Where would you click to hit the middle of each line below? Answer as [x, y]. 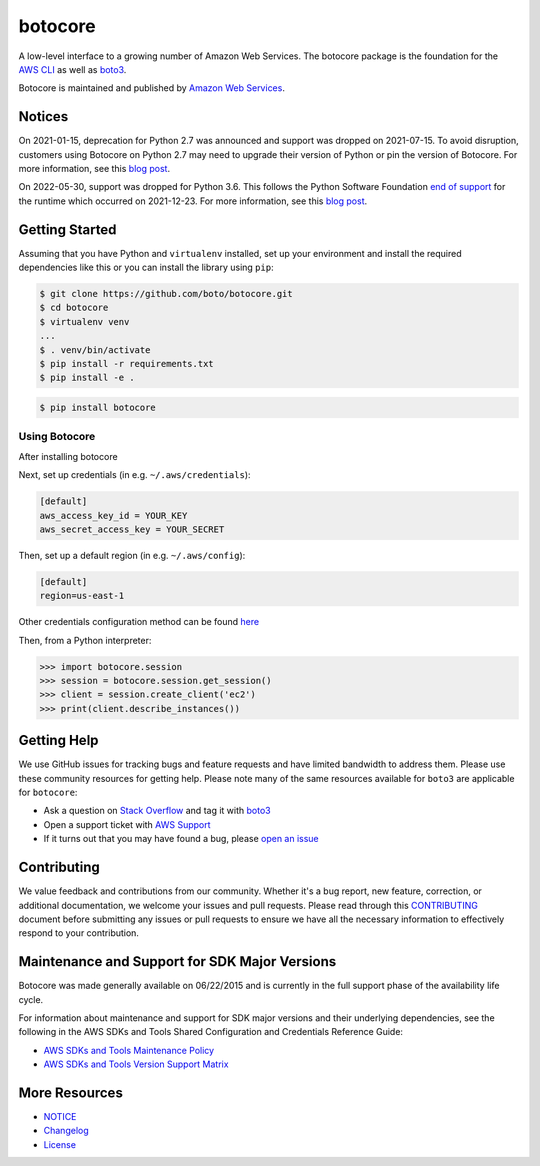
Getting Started [67, 229]
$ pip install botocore [98, 407]
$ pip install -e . [87, 378]
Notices [43, 116]
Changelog [66, 1131]
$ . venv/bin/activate [95, 349]
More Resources [71, 1092]
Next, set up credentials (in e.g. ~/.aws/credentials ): [134, 475]
